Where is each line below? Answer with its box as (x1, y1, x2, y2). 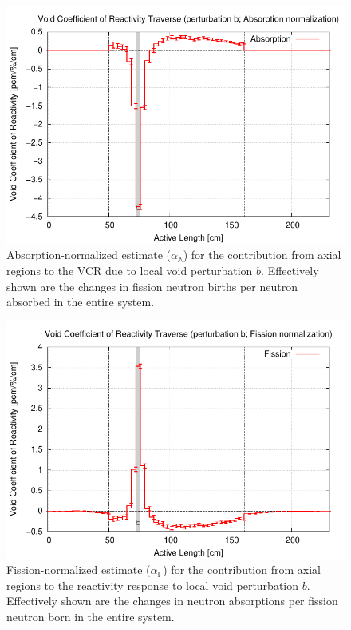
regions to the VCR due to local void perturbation (6, 261, 253, 278)
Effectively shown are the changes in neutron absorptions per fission (6, 592, 338, 609)
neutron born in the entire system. (6, 608, 175, 624)
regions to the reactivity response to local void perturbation (6, 576, 299, 593)
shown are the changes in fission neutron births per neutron (6, 277, 298, 294)
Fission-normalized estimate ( (6, 561, 151, 578)
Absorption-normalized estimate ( (6, 246, 171, 263)
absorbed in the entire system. (6, 293, 155, 310)
